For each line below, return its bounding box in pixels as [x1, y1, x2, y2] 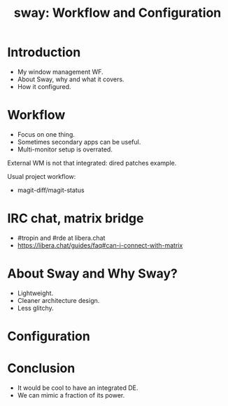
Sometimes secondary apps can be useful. [17, 137, 141, 146]
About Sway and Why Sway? [7, 266, 178, 281]
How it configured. [17, 82, 71, 90]
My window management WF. [17, 67, 104, 76]
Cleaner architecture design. [17, 296, 100, 304]
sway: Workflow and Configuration [13, 5, 222, 21]
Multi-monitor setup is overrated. [17, 145, 113, 154]
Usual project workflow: [7, 172, 76, 180]
